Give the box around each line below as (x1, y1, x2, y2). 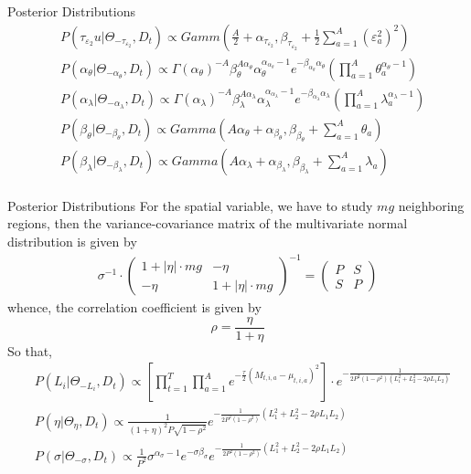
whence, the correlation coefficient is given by (7, 298, 262, 317)
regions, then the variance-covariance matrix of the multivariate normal (7, 214, 408, 233)
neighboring (398, 195, 465, 215)
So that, (7, 341, 53, 360)
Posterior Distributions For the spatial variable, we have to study (7, 195, 373, 215)
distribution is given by (7, 231, 137, 250)
